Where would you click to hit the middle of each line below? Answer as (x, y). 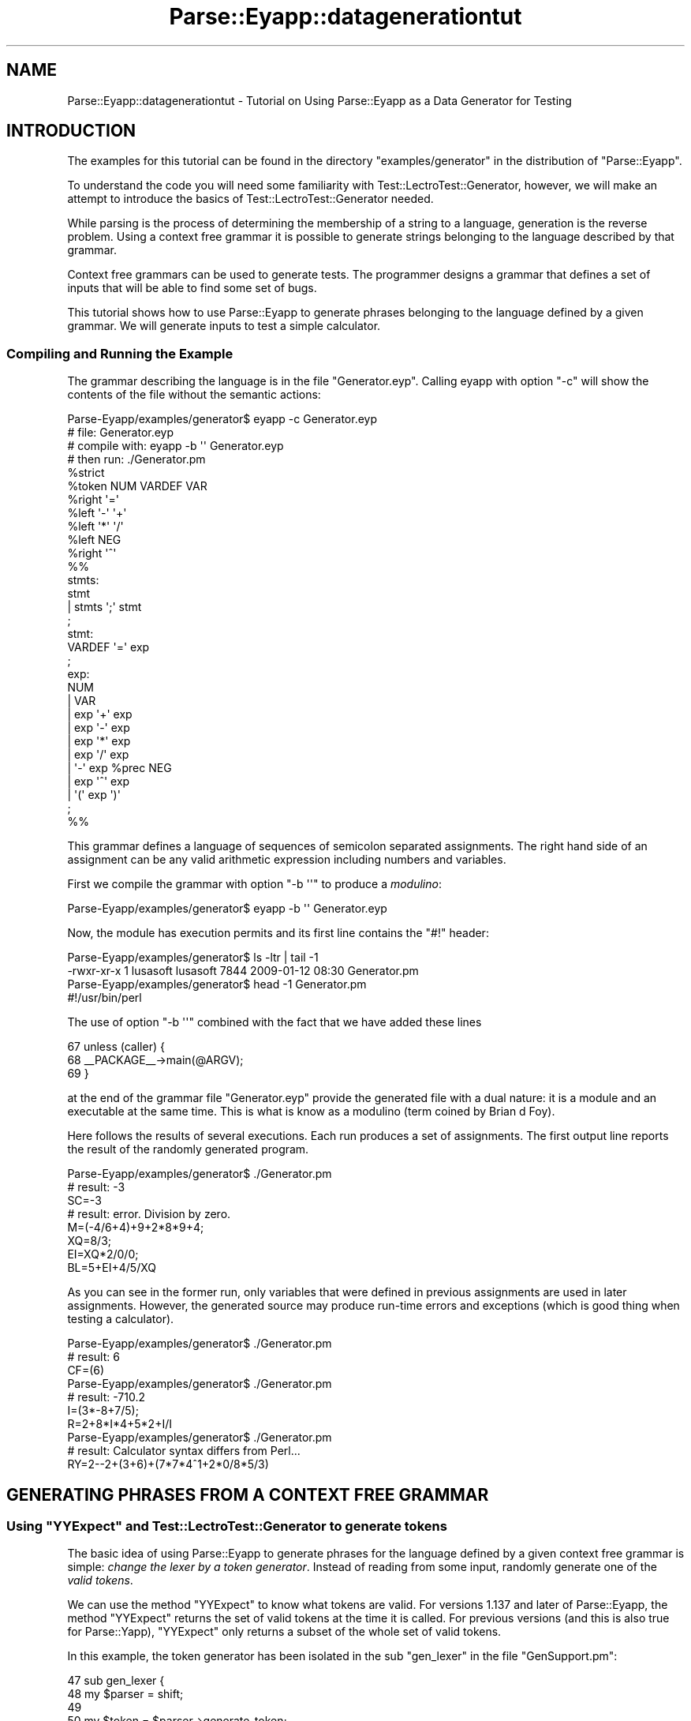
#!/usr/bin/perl (105, 998)
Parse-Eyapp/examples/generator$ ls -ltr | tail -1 (193, 958)
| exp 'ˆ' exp (99, 782)
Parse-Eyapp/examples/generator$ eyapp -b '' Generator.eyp (227, 909)
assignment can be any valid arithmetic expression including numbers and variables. (287, 860)
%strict (86, 473)
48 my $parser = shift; (125, 1694)
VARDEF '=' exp (108, 647)
